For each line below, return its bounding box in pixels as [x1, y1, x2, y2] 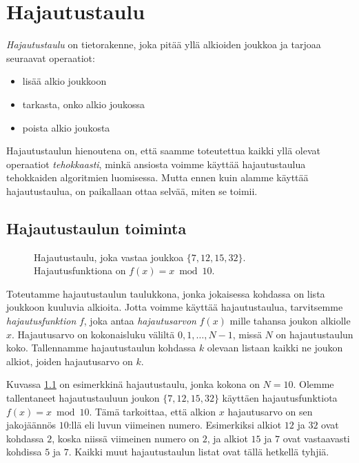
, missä [232, 327, 262, 341]
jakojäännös [6, 418, 57, 432]
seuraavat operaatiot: [6, 50, 95, 65]
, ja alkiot [207, 431, 248, 445]
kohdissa [6, 444, 42, 459]
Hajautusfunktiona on [34, 263, 126, 278]
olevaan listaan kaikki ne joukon [207, 340, 343, 355]
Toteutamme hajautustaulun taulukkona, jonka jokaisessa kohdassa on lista [6, 286, 325, 300]
